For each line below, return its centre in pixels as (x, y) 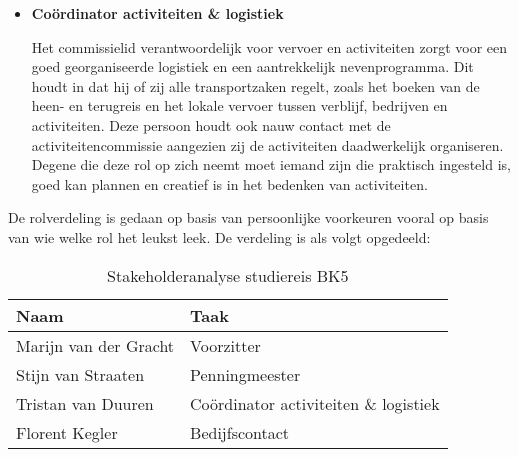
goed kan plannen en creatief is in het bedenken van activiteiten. (229, 183)
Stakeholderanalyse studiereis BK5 (228, 275)
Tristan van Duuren (85, 403)
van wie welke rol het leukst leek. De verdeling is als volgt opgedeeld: (219, 236)
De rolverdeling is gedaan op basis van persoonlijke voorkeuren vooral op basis (248, 217)
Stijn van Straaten (80, 374)
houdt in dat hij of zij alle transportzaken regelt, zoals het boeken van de (255, 85)
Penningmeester (245, 374)
